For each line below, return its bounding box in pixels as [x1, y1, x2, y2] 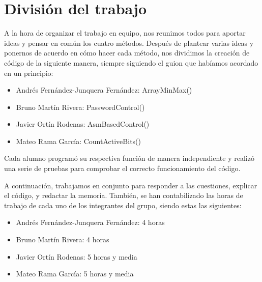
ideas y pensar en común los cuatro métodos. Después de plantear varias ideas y [4, 37, 254, 48]
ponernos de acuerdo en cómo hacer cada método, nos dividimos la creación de [4, 47, 250, 58]
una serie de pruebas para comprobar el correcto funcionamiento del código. [4, 163, 241, 174]
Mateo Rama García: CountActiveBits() [16, 135, 141, 146]
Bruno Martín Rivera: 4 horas [16, 234, 109, 245]
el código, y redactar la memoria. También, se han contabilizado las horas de [4, 190, 243, 201]
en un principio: [4, 67, 53, 78]
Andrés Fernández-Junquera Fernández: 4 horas [16, 217, 165, 228]
